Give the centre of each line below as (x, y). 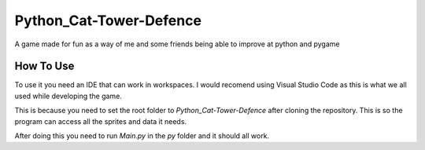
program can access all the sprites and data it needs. (101, 121)
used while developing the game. (68, 96)
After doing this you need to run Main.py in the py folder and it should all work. (142, 136)
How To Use (44, 66)
